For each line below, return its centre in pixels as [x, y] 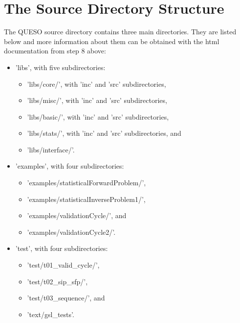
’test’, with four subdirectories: [62, 248]
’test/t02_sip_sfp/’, [57, 281]
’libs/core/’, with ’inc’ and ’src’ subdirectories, [97, 84]
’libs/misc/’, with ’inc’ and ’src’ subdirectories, [97, 100]
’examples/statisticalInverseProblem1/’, [86, 199]
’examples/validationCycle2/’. [71, 232]
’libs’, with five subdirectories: [60, 67]
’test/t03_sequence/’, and [66, 298]
